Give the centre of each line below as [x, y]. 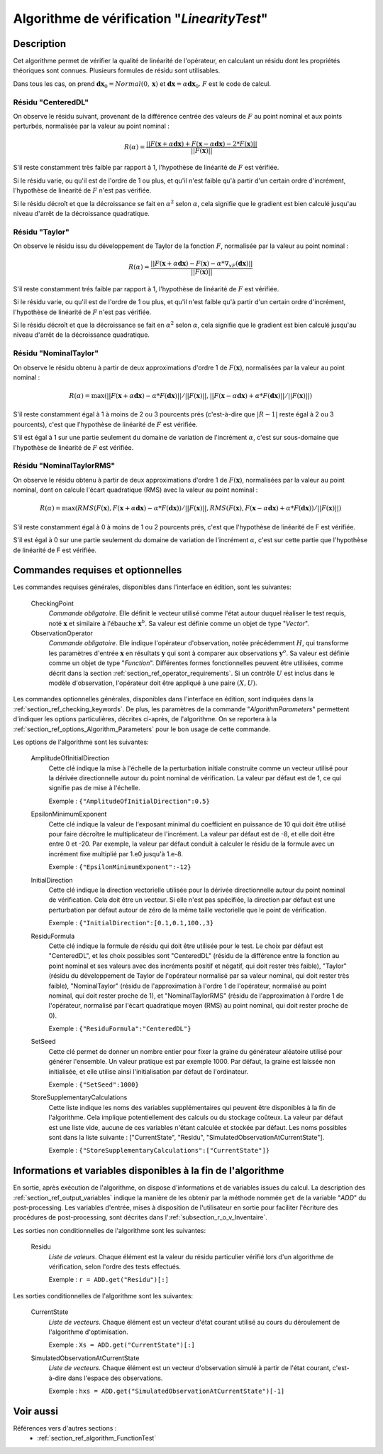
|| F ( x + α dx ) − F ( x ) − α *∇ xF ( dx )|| [201, 264]
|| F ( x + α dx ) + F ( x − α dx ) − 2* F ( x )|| [202, 144]
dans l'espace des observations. [115, 1378]
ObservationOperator [62, 633]
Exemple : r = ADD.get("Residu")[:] [109, 1280]
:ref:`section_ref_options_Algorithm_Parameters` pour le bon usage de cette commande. [142, 729]
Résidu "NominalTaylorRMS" [64, 465]
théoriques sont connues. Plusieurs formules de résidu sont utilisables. [117, 70]
